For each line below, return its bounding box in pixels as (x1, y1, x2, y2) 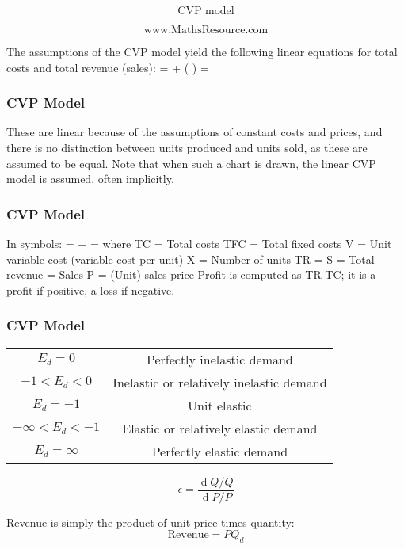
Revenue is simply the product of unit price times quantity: (6, 513, 295, 530)
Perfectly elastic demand (151, 441, 288, 460)
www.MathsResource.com (143, 25, 269, 36)
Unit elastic (188, 395, 252, 414)
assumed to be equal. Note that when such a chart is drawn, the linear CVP (6, 154, 376, 171)
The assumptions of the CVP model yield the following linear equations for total (6, 44, 398, 59)
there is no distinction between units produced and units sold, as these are (6, 139, 368, 155)
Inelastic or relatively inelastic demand (112, 372, 327, 391)
